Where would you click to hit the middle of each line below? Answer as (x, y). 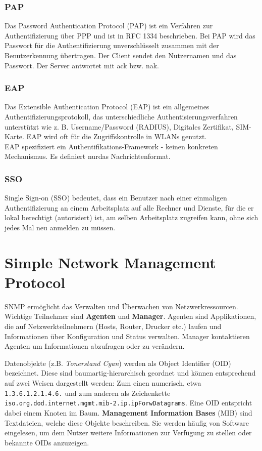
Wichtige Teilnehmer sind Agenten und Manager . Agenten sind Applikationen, (130, 316)
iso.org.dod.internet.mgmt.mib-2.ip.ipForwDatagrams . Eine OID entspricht (128, 403)
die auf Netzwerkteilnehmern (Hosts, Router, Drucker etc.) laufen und (113, 326)
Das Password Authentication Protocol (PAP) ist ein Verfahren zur (109, 26)
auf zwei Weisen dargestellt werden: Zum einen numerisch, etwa (103, 383)
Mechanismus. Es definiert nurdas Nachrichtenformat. (88, 156)
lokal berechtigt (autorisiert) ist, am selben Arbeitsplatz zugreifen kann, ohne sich (132, 217)
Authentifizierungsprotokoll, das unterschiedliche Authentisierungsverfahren (121, 116)
